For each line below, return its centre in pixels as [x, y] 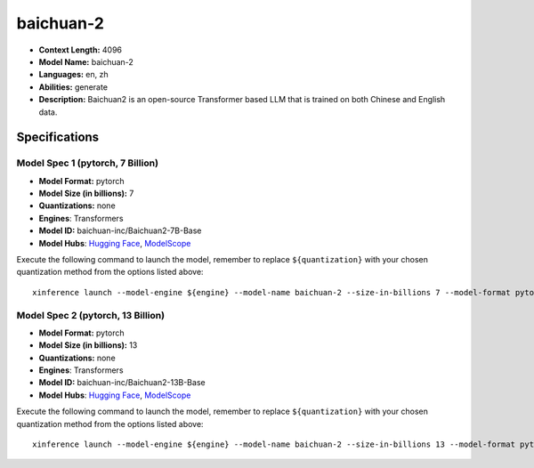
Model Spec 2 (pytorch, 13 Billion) [90, 315]
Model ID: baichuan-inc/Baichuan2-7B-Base [120, 230]
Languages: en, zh [73, 75]
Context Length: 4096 [81, 50]
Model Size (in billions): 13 [88, 345]
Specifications [58, 137]
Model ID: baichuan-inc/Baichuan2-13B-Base [122, 383]
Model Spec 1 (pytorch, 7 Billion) [88, 163]
